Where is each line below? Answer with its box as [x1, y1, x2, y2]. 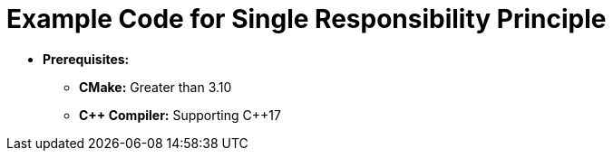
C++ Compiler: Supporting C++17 [79, 107, 281, 123]
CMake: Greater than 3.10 [79, 79, 232, 95]
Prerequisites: [43, 51, 130, 67]
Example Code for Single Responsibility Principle [6, 4, 607, 34]
